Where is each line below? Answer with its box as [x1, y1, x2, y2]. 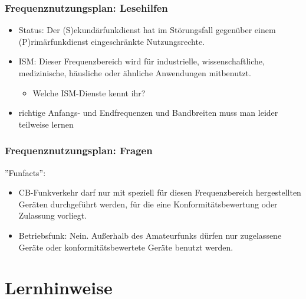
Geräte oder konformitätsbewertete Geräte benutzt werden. [18, 240, 233, 253]
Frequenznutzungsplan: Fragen [5, 143, 153, 158]
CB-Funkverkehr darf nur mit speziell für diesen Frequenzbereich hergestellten [18, 186, 301, 199]
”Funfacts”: [5, 166, 46, 178]
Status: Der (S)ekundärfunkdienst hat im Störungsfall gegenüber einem [18, 24, 276, 36]
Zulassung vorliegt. [18, 209, 87, 222]
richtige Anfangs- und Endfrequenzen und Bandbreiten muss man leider [18, 106, 278, 119]
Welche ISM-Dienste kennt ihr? [32, 86, 146, 99]
